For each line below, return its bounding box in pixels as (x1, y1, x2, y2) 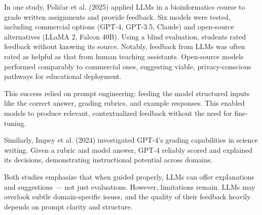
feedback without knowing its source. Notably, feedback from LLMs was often (4, 41, 245, 52)
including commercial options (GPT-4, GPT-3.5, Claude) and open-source (4, 21, 234, 32)
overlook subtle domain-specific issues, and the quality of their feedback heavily (4, 191, 251, 202)
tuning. (4, 117, 26, 128)
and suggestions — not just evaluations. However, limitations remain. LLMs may (4, 181, 255, 192)
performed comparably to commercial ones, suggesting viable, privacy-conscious (4, 61, 251, 71)
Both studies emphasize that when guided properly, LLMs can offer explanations (4, 171, 254, 182)
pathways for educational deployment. (4, 71, 122, 81)
